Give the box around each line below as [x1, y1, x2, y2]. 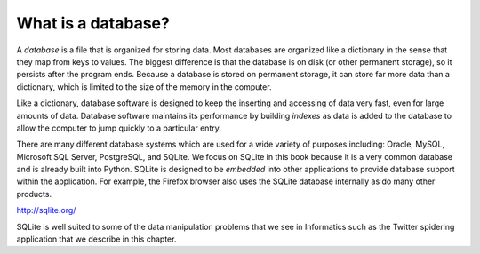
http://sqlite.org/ [16, 205, 76, 216]
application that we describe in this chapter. [16, 234, 177, 244]
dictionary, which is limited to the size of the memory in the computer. [16, 81, 272, 92]
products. [16, 188, 52, 199]
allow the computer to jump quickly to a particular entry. [16, 123, 221, 133]
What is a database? [16, 13, 171, 33]
